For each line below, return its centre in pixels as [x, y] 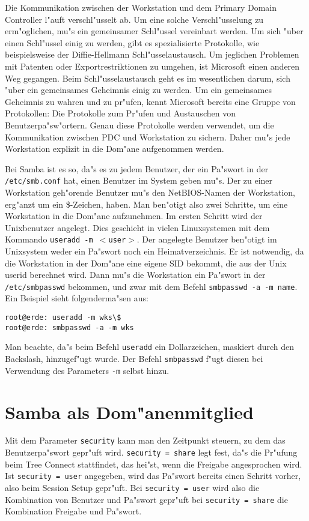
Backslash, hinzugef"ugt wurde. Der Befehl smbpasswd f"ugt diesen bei [134, 358]
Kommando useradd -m [49, 239]
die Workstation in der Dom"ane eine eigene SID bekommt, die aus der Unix [146, 263]
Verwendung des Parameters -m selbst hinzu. [87, 370]
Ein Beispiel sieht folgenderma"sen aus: [77, 298]
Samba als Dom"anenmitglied [129, 411]
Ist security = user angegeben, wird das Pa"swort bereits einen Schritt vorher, [153, 476]
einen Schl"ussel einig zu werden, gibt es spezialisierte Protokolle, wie [132, 42]
